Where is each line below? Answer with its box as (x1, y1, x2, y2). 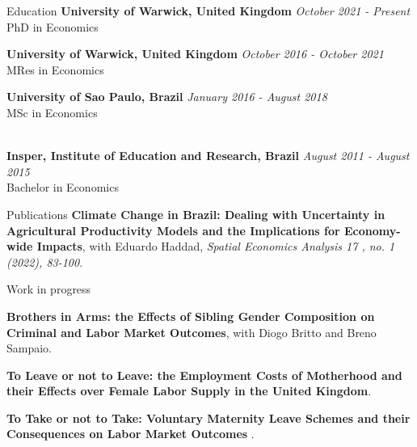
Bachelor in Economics (6, 179, 119, 196)
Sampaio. (6, 339, 53, 356)
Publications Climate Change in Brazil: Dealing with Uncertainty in (6, 205, 385, 222)
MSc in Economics (6, 103, 98, 120)
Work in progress (6, 280, 91, 297)
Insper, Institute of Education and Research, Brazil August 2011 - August (6, 147, 410, 164)
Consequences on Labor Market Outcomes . (6, 425, 255, 442)
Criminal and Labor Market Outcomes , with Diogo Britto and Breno (6, 323, 377, 340)
